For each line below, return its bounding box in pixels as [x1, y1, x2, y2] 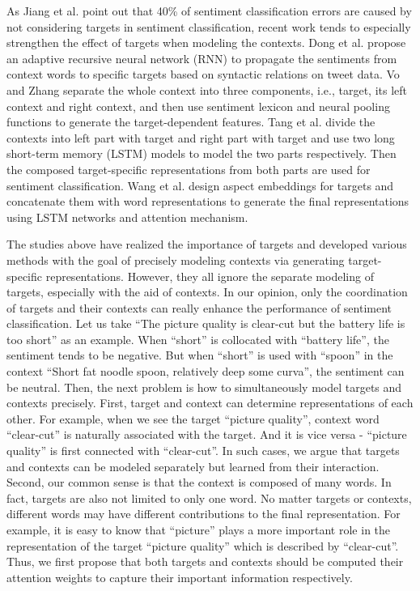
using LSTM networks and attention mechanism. [6, 208, 248, 225]
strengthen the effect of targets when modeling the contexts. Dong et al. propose [6, 34, 406, 51]
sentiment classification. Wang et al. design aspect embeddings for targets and [6, 176, 394, 193]
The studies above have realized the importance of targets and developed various [6, 236, 407, 253]
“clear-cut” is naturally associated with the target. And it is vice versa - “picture [6, 426, 407, 443]
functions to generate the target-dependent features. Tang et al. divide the [6, 113, 375, 130]
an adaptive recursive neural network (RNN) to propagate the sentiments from [6, 49, 397, 66]
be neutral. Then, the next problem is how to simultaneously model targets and [6, 378, 402, 395]
